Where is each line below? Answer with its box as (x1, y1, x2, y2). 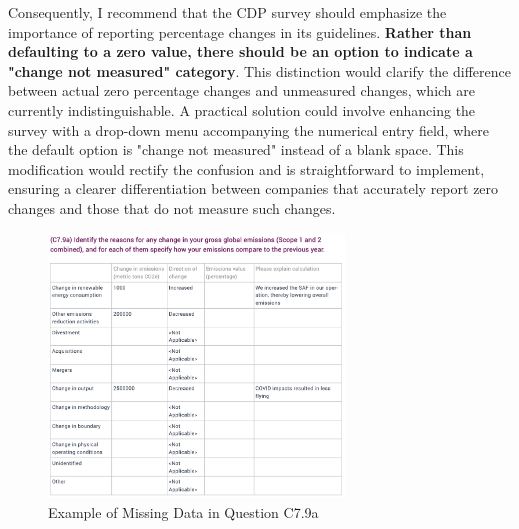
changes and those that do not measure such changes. (8, 197, 336, 218)
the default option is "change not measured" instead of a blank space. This (8, 139, 464, 160)
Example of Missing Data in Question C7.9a (48, 501, 319, 522)
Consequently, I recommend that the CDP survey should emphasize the (8, 2, 447, 22)
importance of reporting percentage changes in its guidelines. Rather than (8, 21, 472, 42)
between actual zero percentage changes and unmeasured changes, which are (8, 80, 475, 101)
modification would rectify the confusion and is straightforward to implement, (8, 158, 485, 179)
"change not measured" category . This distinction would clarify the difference (8, 60, 511, 81)
